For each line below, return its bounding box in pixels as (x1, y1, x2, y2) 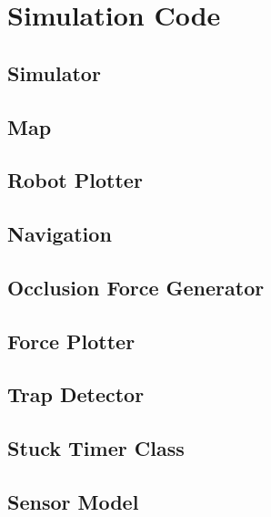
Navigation (7, 220, 112, 248)
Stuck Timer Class (7, 434, 185, 462)
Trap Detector (7, 380, 145, 408)
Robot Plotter (7, 166, 143, 194)
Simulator (7, 58, 101, 87)
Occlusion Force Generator (7, 273, 265, 301)
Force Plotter (7, 326, 135, 355)
